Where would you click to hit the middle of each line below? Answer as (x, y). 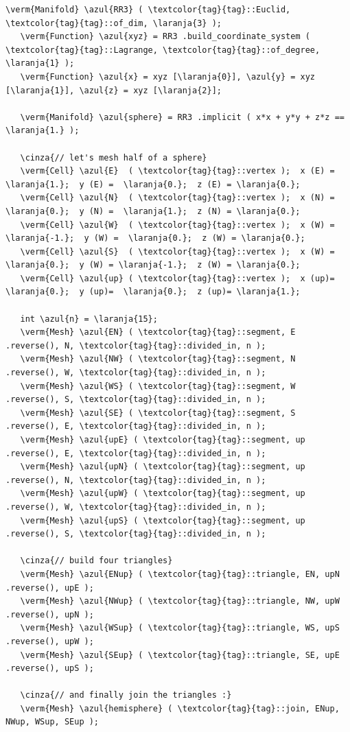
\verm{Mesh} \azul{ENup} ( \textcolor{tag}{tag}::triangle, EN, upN (180, 574)
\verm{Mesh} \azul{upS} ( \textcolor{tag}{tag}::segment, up (163, 520)
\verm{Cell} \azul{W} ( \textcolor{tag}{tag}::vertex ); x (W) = (177, 225)
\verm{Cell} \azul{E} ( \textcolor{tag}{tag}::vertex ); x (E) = (177, 171)
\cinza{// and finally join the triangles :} (126, 695)
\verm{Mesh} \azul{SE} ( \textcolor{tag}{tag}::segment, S (158, 413)
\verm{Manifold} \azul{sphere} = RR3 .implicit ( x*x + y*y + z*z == (182, 117)
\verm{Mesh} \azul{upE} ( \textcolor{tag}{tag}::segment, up (163, 440)
